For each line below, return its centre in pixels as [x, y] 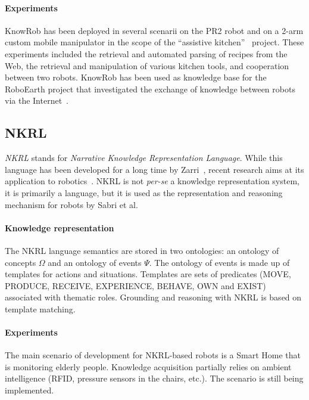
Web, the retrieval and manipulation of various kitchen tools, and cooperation [147, 65]
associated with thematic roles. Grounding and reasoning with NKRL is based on [153, 297]
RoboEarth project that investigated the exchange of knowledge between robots [150, 89]
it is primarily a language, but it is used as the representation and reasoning [144, 192]
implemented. [29, 390]
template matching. [40, 308]
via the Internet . [37, 100]
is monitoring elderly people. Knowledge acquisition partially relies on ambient [148, 366]
